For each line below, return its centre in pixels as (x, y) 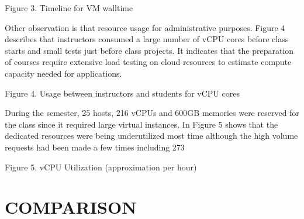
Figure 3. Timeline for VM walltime (69, 8)
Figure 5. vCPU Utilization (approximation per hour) (101, 167)
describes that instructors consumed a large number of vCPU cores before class (147, 39)
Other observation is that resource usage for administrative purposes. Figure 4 (145, 27)
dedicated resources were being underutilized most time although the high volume (151, 136)
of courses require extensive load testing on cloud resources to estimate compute (148, 62)
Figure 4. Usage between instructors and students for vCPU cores (122, 93)
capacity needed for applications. (63, 73)
